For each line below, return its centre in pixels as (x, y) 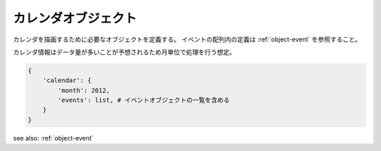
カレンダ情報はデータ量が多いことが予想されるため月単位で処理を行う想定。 (124, 52)
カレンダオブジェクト (75, 18)
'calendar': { (67, 80)
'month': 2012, (84, 90)
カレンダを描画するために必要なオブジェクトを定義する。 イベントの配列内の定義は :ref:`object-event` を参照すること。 (187, 39)
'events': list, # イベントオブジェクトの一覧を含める (144, 100)
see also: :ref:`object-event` (53, 138)
